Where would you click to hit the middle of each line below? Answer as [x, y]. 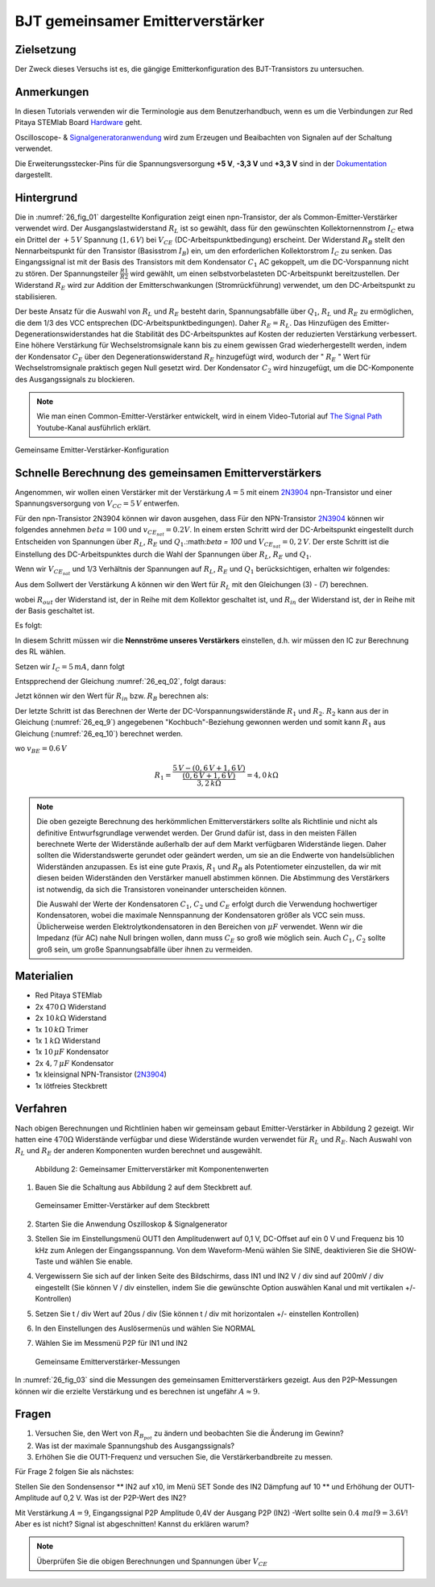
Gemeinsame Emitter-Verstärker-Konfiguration [92, 450]
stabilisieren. [36, 296]
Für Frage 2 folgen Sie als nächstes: [75, 1472]
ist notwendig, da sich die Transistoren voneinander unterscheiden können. [162, 889]
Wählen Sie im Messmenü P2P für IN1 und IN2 [112, 1343]
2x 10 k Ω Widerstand [71, 1018]
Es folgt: [29, 626]
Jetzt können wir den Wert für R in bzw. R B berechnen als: [112, 697]
